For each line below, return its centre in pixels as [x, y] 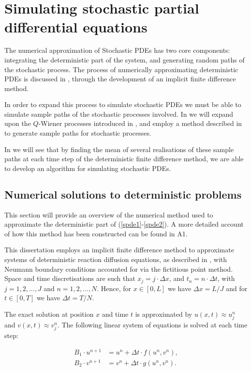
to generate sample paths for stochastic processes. [78, 133]
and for [237, 288]
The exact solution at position [49, 314]
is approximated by [164, 314]
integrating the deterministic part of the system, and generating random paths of [125, 59]
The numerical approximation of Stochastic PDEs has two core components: [117, 50]
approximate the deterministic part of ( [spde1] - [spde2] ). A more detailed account [124, 224]
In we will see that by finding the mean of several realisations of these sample [119, 149]
